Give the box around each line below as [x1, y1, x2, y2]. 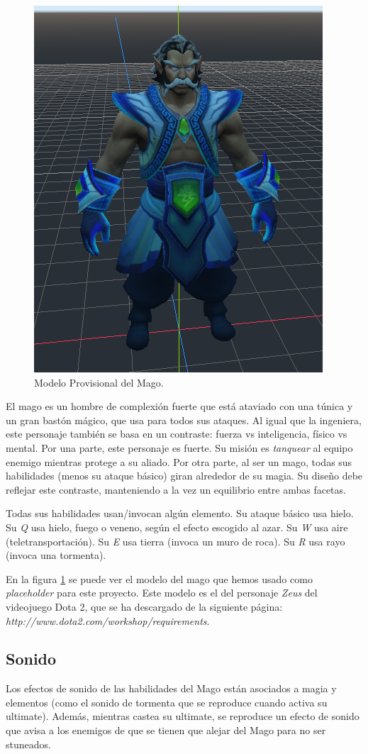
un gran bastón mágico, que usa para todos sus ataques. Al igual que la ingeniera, [6, 412, 362, 427]
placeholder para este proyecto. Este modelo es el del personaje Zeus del [6, 585, 318, 600]
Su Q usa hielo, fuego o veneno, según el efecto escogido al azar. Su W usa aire [6, 519, 348, 534]
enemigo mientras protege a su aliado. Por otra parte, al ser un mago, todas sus [6, 454, 352, 469]
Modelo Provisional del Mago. [34, 375, 164, 389]
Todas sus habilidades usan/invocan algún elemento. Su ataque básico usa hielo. [6, 506, 354, 521]
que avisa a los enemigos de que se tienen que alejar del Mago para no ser [6, 723, 326, 738]
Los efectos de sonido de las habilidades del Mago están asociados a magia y [6, 681, 337, 696]
